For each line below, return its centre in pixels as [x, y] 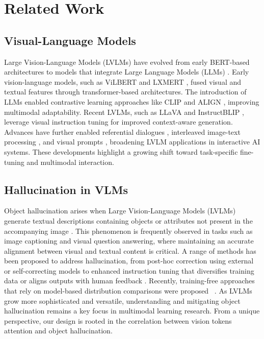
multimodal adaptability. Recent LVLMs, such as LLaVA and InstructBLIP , [124, 112]
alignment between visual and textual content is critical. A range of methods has [130, 250]
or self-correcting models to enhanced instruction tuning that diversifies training [129, 270]
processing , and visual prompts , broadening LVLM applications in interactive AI [132, 142]
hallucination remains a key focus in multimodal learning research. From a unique [132, 311]
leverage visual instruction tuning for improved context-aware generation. [118, 122]
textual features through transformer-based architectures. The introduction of [125, 92]
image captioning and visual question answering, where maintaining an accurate [129, 241]
